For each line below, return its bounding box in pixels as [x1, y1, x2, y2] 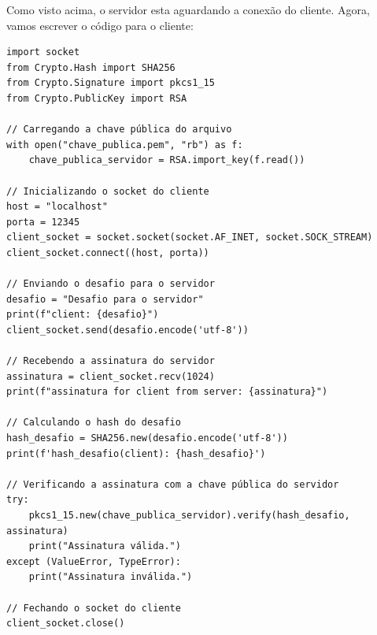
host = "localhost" [6, 201, 108, 213]
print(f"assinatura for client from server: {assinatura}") [6, 386, 328, 398]
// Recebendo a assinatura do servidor [6, 355, 215, 367]
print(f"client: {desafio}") [6, 309, 159, 321]
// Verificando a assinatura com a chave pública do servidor [6, 478, 339, 490]
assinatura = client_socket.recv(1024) [6, 370, 215, 382]
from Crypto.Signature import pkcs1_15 [6, 77, 215, 89]
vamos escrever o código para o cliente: [6, 17, 194, 33]
